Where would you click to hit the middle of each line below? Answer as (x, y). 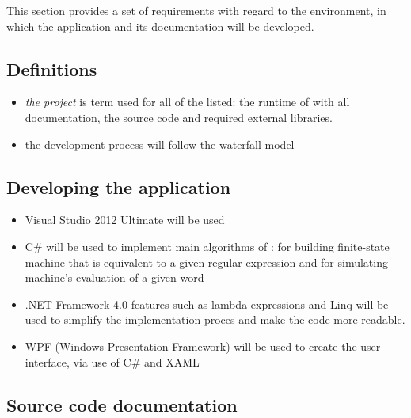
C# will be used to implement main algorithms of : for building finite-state (207, 246)
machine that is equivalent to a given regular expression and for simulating (206, 262)
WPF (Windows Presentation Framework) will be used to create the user (203, 346)
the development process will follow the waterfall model (160, 144)
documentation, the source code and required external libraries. (179, 117)
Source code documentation (122, 404)
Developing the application (119, 186)
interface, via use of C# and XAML (112, 361)
